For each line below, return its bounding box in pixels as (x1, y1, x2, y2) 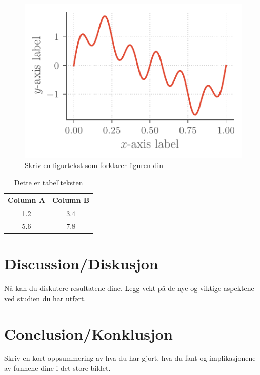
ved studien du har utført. (4, 293, 86, 303)
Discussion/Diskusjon (4, 253, 158, 274)
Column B (52, 195, 90, 205)
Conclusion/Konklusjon (4, 323, 173, 344)
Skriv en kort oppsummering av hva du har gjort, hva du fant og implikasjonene (4, 352, 256, 363)
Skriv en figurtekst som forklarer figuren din (25, 160, 163, 171)
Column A (8, 195, 45, 205)
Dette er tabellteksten (14, 177, 83, 187)
